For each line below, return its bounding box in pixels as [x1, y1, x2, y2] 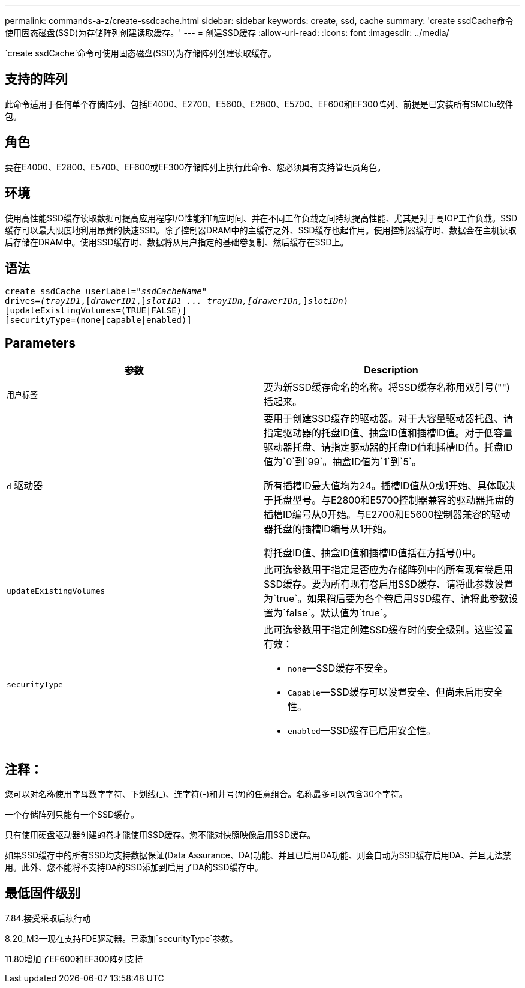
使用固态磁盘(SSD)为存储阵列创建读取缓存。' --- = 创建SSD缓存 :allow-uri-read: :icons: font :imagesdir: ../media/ [5, 28, 449, 38]
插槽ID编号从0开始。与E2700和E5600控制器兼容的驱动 [264, 508, 511, 521]
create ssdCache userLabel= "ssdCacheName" [5, 286, 207, 297]
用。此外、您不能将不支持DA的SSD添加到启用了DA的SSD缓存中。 [5, 862, 263, 873]
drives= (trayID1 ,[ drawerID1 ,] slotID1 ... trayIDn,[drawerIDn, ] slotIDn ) [5, 296, 349, 306]
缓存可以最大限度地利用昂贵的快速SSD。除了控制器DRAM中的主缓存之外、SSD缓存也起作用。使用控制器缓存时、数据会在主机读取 [5, 224, 517, 235]
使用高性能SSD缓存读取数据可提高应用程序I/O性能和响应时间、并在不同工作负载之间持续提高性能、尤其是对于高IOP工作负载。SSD [5, 212, 518, 223]
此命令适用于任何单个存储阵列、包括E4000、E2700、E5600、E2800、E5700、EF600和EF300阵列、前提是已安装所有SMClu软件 [5, 98, 514, 109]
